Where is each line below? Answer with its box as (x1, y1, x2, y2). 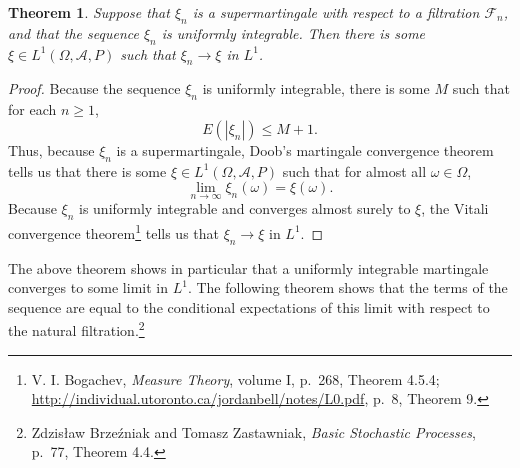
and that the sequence (8, 22, 139, 43)
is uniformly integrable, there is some (202, 78, 430, 99)
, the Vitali (421, 198, 489, 219)
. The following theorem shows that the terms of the (187, 277, 508, 298)
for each (8, 99, 57, 120)
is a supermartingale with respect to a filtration (192, 2, 480, 22)
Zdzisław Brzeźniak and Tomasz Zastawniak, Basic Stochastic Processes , (31, 421, 476, 442)
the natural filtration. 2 (8, 317, 145, 341)
